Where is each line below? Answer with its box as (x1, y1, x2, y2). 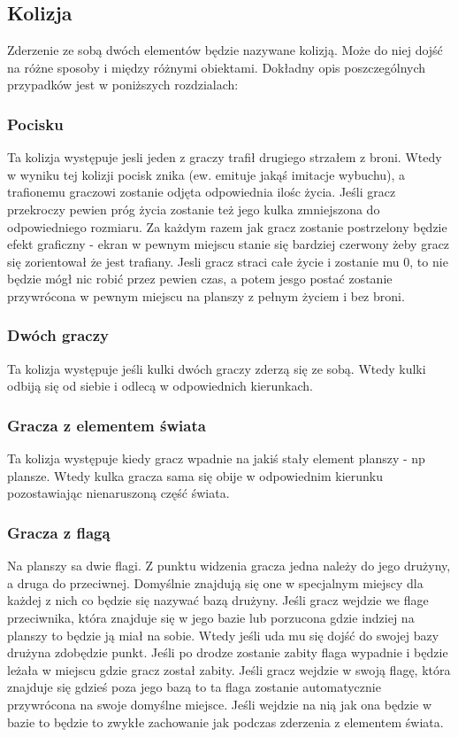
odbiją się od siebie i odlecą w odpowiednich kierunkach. (7, 376, 313, 395)
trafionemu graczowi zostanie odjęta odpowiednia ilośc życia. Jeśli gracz (7, 182, 396, 201)
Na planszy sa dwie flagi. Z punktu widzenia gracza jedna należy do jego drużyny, (7, 556, 451, 575)
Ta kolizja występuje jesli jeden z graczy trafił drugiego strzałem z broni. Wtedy (7, 148, 442, 167)
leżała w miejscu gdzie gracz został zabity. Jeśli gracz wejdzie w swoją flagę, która (7, 660, 451, 679)
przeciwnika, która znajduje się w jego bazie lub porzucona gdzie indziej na (7, 608, 415, 626)
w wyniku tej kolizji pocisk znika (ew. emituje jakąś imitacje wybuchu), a (7, 165, 406, 183)
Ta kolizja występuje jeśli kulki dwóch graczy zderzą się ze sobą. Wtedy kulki (7, 359, 426, 377)
